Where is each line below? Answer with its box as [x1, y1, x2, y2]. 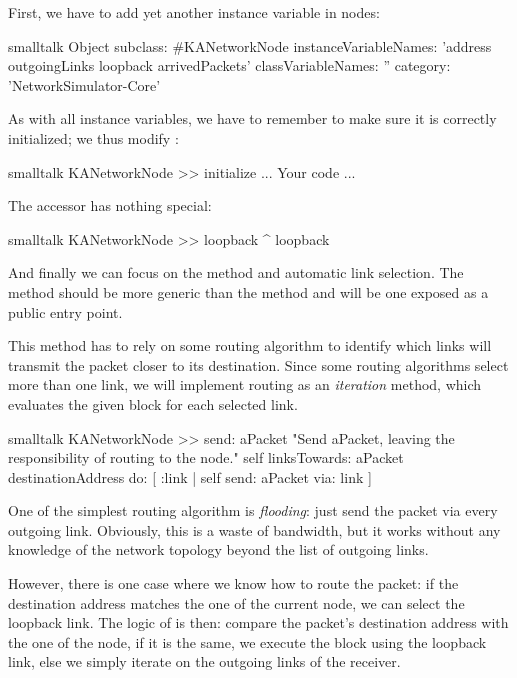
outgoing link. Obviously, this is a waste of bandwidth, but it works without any [8, 519, 501, 540]
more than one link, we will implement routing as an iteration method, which [8, 374, 482, 395]
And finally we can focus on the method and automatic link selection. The [8, 262, 464, 283]
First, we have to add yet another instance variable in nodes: [8, 2, 380, 22]
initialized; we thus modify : [8, 127, 179, 148]
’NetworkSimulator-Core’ [8, 74, 161, 95]
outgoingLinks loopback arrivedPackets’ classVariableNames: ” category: [8, 55, 451, 76]
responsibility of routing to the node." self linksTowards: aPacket [8, 447, 404, 468]
